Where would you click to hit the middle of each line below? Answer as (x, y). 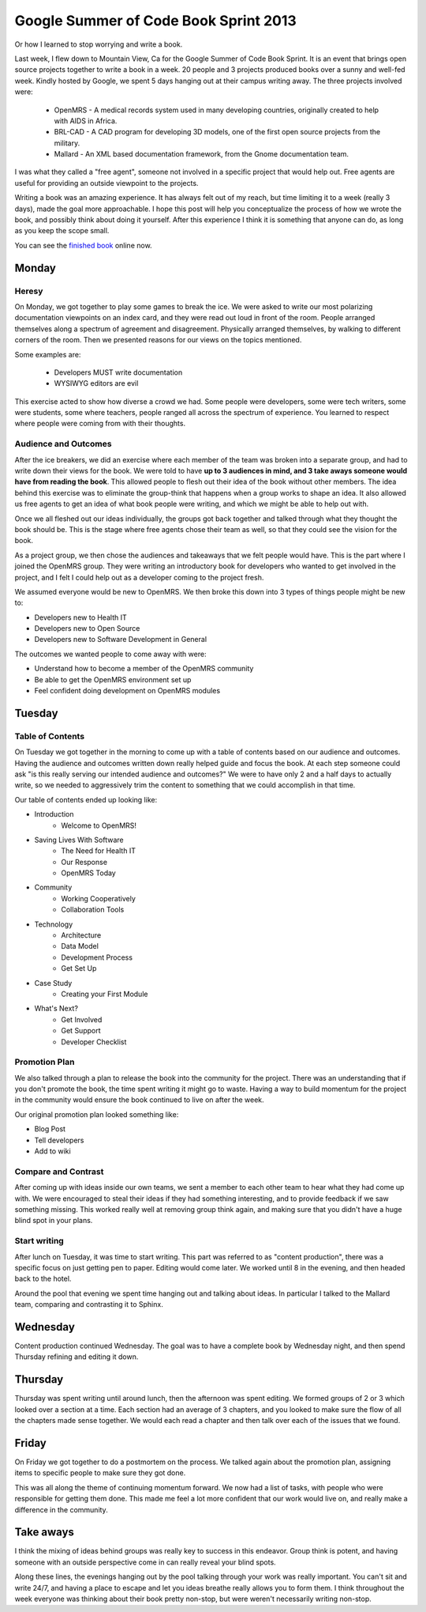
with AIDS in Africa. (86, 121)
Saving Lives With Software (79, 840)
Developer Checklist (94, 1042)
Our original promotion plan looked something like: (97, 1114)
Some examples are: (48, 354)
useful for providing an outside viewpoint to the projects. (106, 183)
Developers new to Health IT (80, 617)
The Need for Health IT (98, 851)
